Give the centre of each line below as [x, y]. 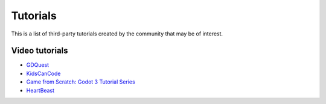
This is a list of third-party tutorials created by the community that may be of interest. [117, 34]
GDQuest [38, 65]
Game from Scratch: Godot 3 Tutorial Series [81, 82]
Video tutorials [40, 51]
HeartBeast [40, 90]
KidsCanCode [43, 73]
